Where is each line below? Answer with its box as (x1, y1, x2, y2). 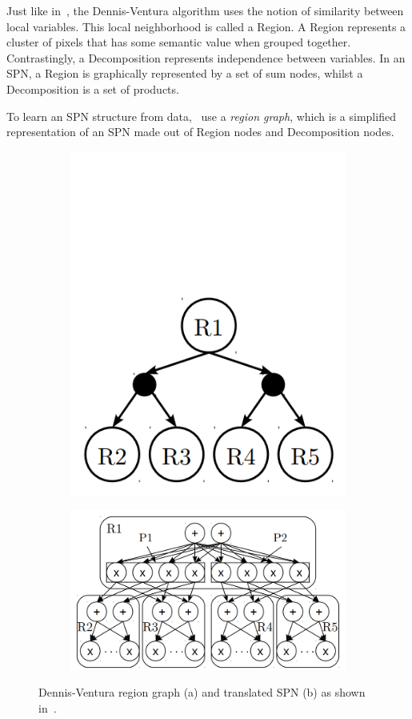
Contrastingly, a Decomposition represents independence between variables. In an (6, 49, 406, 66)
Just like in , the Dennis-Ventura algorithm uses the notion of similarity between (6, 2, 404, 18)
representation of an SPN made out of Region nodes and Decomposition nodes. (6, 123, 394, 140)
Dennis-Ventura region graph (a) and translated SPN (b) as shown (38, 684, 366, 701)
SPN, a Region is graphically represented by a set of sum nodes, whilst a (6, 65, 363, 82)
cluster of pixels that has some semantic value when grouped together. (6, 34, 351, 50)
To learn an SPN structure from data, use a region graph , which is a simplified (6, 107, 396, 124)
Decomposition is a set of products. (6, 80, 179, 97)
